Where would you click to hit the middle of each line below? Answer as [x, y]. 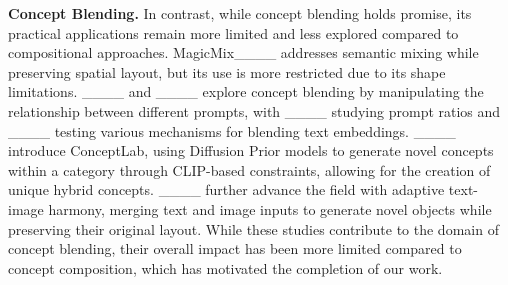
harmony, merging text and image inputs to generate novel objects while [270, 208]
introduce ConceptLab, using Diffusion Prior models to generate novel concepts [251, 150]
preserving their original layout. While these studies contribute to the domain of [253, 228]
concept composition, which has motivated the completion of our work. [225, 267]
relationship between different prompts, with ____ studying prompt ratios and [254, 110]
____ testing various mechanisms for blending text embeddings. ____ [232, 130]
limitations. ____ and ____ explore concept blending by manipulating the [246, 91]
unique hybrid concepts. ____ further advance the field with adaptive [226, 189]
